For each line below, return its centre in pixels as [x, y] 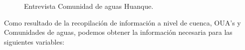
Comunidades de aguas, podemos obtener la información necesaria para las [118, 32]
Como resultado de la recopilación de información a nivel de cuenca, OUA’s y [122, 22]
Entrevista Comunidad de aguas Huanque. [89, 6]
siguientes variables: [34, 41]
